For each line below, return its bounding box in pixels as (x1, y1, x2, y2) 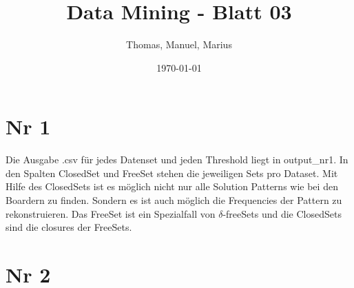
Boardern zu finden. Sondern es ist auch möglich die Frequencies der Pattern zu (6, 193, 342, 207)
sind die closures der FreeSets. (6, 220, 132, 234)
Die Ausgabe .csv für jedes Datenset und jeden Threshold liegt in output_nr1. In (6, 152, 348, 167)
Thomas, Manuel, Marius (126, 37, 232, 52)
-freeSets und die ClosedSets (222, 206, 342, 220)
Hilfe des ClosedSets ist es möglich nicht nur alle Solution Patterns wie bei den (6, 179, 338, 194)
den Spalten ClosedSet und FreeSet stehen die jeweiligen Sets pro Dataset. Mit (6, 165, 338, 180)
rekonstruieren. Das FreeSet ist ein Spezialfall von (6, 206, 216, 220)
